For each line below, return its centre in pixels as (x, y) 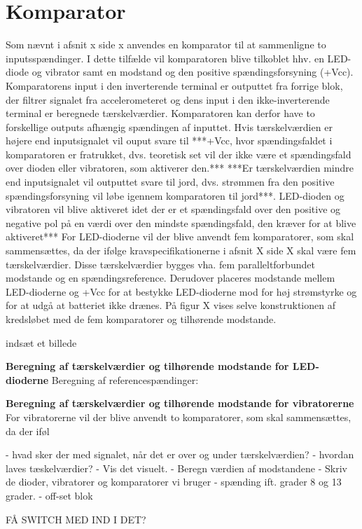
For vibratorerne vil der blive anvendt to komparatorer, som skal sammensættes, (179, 417)
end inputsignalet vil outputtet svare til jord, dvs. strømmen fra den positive (170, 182)
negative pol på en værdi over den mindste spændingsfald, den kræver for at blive (181, 222)
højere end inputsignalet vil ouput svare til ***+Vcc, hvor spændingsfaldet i (169, 140)
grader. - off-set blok (49, 495)
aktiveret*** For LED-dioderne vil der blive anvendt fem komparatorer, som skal (180, 236)
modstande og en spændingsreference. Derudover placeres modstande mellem (170, 278)
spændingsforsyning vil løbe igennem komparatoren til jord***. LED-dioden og (175, 195)
